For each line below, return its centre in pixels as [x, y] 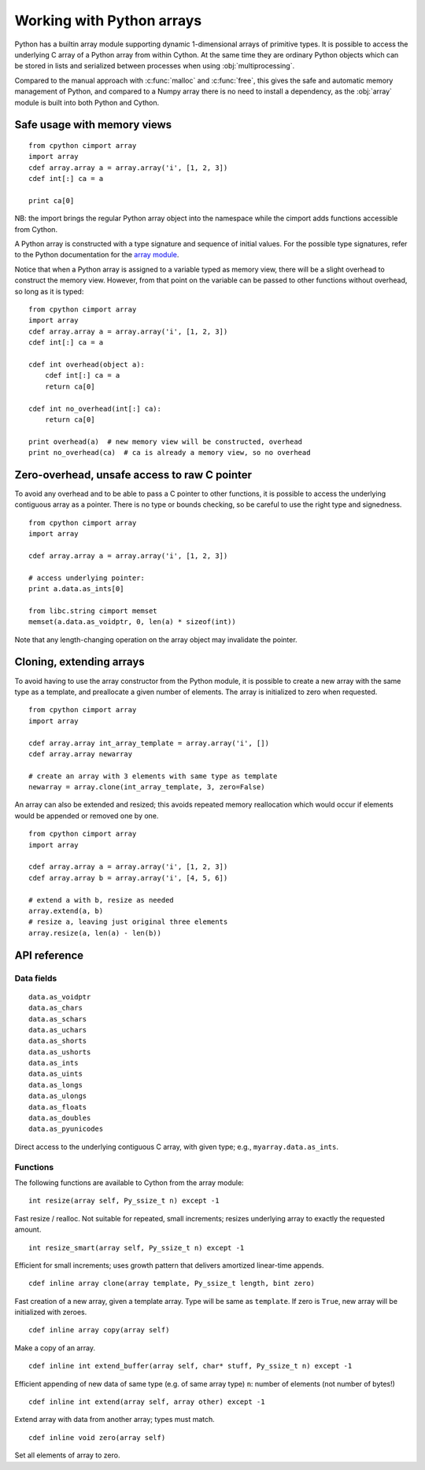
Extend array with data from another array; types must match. [115, 1420]
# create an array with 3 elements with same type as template [153, 776]
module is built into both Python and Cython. [87, 102]
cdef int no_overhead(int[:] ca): [95, 408]
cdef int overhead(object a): [87, 364]
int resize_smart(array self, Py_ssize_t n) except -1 [137, 1248]
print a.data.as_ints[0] [76, 589]
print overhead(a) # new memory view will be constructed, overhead [166, 441]
